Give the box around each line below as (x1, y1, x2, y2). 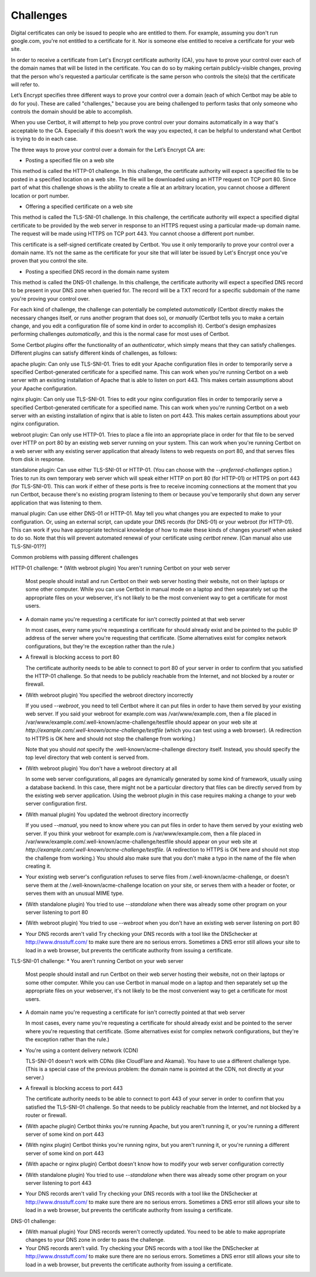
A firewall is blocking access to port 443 (25, 1085, 123, 1092)
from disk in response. (11, 455, 65, 462)
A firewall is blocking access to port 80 (25, 653, 120, 660)
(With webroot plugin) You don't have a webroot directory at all (25, 765, 177, 772)
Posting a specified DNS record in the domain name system (25, 268, 169, 275)
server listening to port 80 (25, 909, 88, 916)
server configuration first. (25, 800, 87, 807)
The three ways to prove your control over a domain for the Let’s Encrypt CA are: (11, 146, 205, 153)
